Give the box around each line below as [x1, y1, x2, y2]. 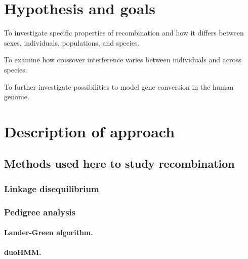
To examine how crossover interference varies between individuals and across [4, 54, 241, 65]
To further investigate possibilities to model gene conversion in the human [4, 81, 234, 92]
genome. [4, 91, 29, 102]
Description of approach [4, 121, 175, 141]
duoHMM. [4, 247, 42, 257]
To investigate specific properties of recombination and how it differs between [4, 27, 244, 38]
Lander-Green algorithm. [4, 227, 93, 238]
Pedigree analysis [4, 205, 76, 218]
